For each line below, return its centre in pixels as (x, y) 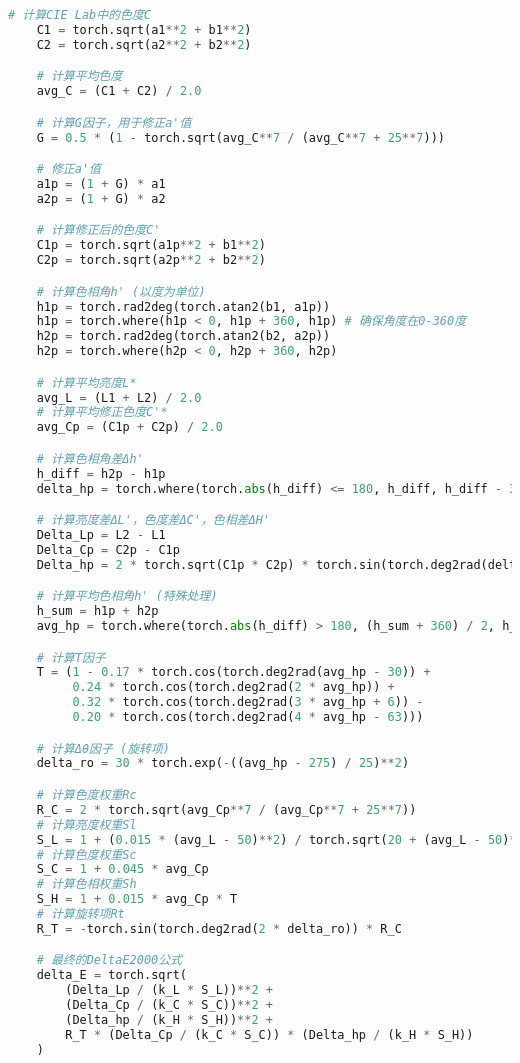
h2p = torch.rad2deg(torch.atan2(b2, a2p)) (183, 336)
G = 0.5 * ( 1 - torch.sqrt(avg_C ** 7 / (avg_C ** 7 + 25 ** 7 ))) (240, 137)
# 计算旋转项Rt (80, 914)
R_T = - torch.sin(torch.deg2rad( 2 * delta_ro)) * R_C (219, 928)
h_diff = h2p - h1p (101, 473)
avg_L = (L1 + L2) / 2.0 (119, 397)
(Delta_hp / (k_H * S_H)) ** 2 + (169, 1019)
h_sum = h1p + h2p (97, 611)
